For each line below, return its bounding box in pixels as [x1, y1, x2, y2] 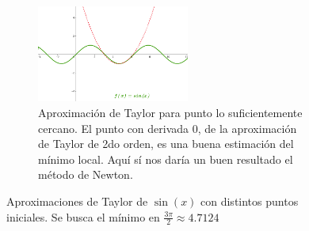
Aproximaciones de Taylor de [6, 192, 148, 209]
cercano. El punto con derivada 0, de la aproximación [38, 119, 297, 136]
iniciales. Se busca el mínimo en [6, 208, 160, 225]
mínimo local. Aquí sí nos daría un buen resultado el [38, 150, 293, 167]
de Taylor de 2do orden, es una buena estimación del [38, 135, 294, 152]
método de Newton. [38, 166, 133, 183]
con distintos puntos [200, 192, 299, 209]
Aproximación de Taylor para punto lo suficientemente [38, 104, 303, 120]
